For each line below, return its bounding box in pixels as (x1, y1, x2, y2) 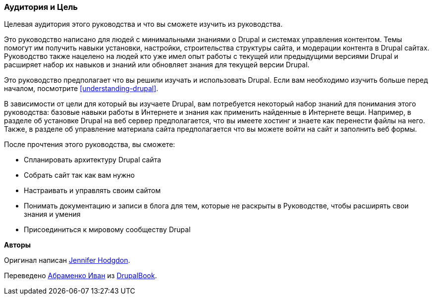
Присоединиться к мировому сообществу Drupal (24, 225, 191, 234)
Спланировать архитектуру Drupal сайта (24, 155, 162, 164)
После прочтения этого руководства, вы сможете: (4, 140, 175, 149)
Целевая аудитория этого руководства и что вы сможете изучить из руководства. (4, 20, 283, 29)
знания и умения (24, 210, 81, 219)
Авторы (4, 241, 31, 249)
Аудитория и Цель (4, 2, 78, 12)
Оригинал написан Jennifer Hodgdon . (4, 256, 130, 265)
